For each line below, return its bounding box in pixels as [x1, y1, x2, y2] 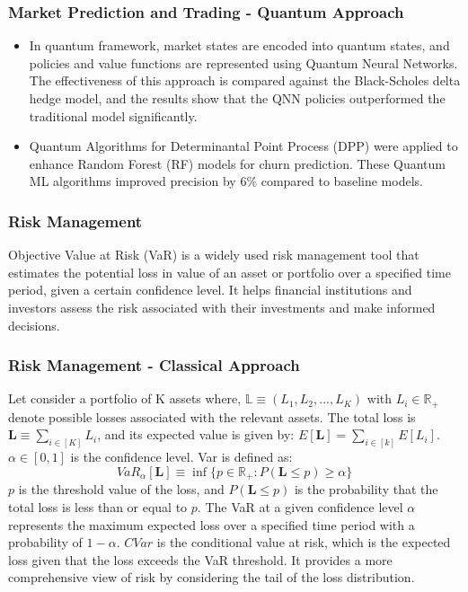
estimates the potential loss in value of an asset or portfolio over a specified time [8, 262, 451, 281]
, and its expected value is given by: [97, 425, 295, 444]
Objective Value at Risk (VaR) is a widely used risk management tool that [8, 245, 419, 264]
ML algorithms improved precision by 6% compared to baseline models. [29, 172, 423, 190]
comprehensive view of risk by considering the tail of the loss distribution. [8, 568, 415, 587]
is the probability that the [294, 480, 438, 499]
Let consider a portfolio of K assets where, [8, 389, 242, 408]
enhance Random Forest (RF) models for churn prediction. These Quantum [29, 154, 446, 172]
